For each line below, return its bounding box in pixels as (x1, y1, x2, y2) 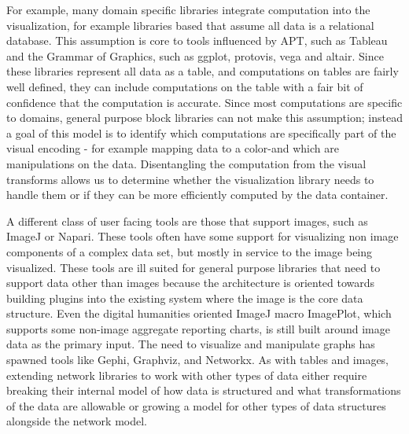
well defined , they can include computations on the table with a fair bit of (6, 78, 363, 94)
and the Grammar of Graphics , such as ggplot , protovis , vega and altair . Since (6, 47, 384, 64)
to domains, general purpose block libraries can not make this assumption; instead (6, 109, 403, 126)
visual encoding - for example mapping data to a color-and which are (6, 140, 339, 156)
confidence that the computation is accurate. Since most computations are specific (6, 94, 403, 110)
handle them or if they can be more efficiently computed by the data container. (6, 186, 389, 203)
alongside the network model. (6, 413, 148, 429)
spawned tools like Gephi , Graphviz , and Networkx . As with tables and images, (6, 351, 389, 368)
